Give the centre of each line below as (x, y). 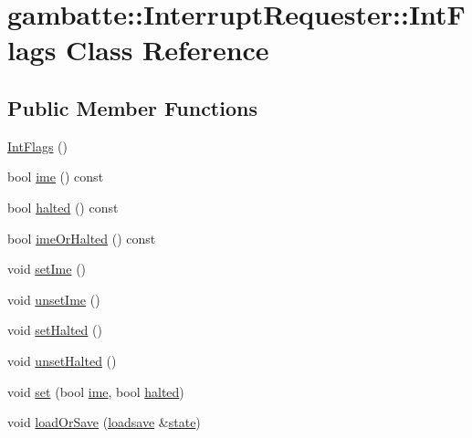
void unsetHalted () (62, 360)
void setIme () (47, 269)
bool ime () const (56, 177)
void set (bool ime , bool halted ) (96, 391)
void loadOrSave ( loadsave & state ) (104, 422)
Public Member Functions (132, 107)
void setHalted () (55, 330)
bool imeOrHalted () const (82, 238)
